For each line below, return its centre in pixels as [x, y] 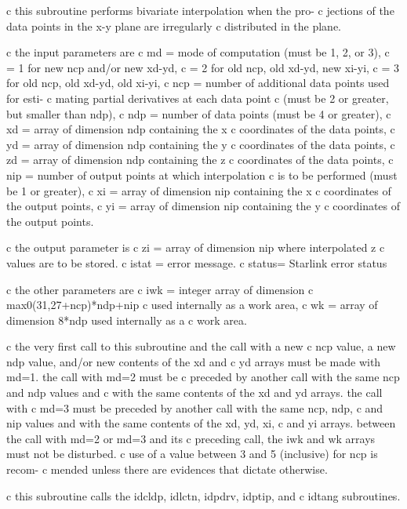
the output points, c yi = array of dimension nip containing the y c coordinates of [203, 206]
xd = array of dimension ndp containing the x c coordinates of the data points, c [201, 129]
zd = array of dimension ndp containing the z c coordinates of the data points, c [200, 160]
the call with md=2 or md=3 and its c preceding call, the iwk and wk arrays [191, 438]
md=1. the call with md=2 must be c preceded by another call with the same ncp [203, 377]
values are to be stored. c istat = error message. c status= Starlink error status [197, 262]
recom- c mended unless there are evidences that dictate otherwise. [167, 469]
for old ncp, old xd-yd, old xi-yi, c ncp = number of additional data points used [198, 83]
